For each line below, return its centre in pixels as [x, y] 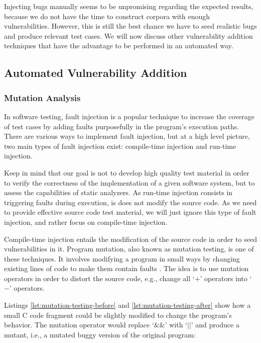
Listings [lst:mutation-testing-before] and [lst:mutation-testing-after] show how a [127, 305]
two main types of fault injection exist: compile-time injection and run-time [120, 146]
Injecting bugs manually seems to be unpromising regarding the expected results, [129, 6]
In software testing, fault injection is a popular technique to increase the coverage [129, 116]
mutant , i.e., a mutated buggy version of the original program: [100, 334]
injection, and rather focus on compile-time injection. [86, 222]
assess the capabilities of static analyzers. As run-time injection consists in [118, 192]
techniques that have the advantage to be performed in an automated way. [119, 46]
